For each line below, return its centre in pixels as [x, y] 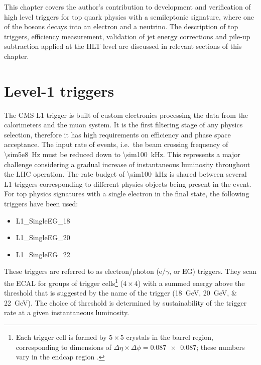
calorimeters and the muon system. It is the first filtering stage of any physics [123, 125]
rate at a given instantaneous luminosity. [67, 312]
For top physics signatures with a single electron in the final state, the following [127, 194]
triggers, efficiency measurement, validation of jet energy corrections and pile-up [127, 36]
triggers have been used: [41, 204]
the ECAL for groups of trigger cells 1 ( [64, 282]
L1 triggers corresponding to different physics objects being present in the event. [128, 184]
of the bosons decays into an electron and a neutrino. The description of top [121, 26]
